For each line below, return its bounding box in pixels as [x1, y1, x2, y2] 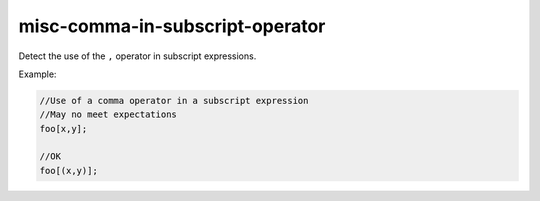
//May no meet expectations [39, 109, 177, 120]
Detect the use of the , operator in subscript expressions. [18, 50, 257, 62]
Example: [18, 68, 57, 80]
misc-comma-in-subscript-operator [18, 15, 326, 37]
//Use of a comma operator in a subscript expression [39, 95, 309, 106]
